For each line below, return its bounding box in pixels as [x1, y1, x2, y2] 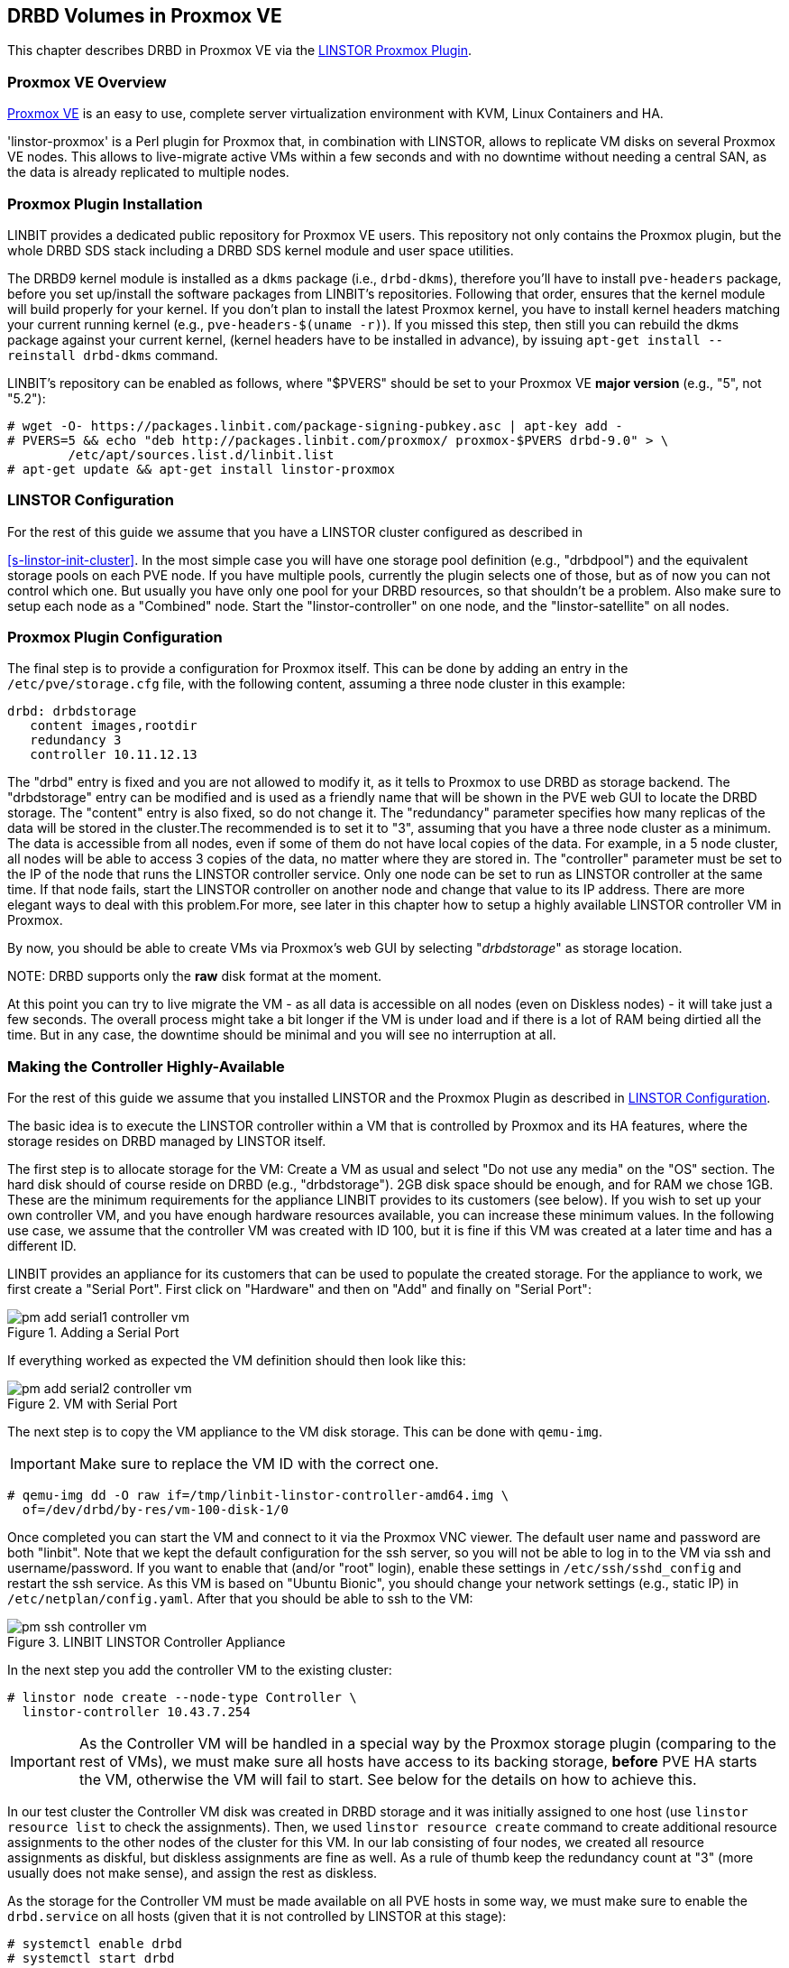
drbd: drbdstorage [7, 704, 137, 719]
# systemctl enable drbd [7, 1936, 182, 1952]
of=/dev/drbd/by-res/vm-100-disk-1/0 [22, 1502, 289, 1518]
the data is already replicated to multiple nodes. [7, 164, 289, 180]
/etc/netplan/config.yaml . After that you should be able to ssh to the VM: [7, 1591, 473, 1607]
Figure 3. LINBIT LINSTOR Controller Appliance [7, 1634, 286, 1650]
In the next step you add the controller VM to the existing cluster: [7, 1662, 392, 1678]
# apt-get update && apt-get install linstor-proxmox [7, 461, 395, 476]
